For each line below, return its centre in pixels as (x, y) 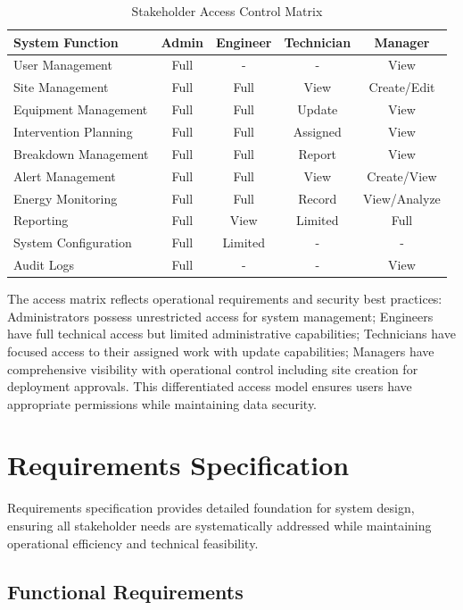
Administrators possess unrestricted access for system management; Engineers (220, 316)
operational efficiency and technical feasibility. (133, 543)
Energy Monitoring (66, 198)
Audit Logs (44, 265)
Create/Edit (402, 87)
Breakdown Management (81, 153)
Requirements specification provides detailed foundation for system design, (211, 508)
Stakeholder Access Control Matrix (227, 11)
